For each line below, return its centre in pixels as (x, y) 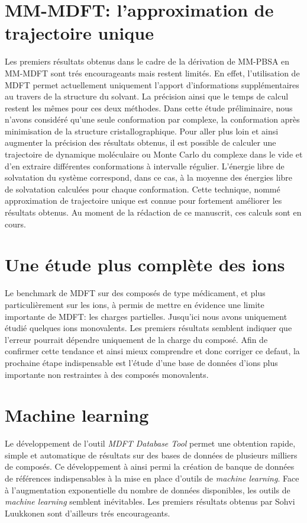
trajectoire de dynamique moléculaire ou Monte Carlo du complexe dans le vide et (154, 154)
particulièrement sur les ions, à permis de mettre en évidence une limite (135, 304)
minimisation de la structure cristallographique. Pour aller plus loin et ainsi (142, 131)
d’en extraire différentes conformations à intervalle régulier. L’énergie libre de (145, 166)
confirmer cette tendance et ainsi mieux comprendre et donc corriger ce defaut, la (152, 351)
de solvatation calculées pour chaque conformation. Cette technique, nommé (143, 189)
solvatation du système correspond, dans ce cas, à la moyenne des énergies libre (149, 177)
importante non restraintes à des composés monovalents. (107, 374)
